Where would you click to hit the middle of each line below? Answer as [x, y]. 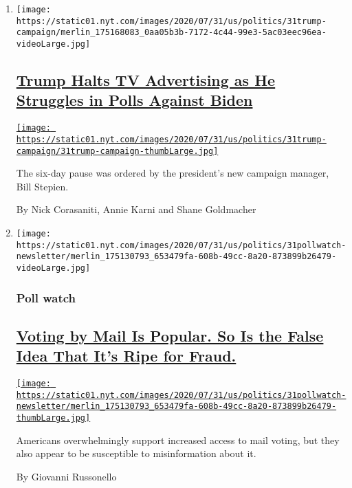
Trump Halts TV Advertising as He [146, 80]
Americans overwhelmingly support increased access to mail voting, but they [178, 440]
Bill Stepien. [42, 186]
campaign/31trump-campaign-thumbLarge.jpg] [117, 151]
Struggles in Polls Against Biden [134, 100]
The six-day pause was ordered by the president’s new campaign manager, [173, 173]
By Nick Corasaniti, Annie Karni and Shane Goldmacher [136, 209]
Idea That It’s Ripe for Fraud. [126, 356]
